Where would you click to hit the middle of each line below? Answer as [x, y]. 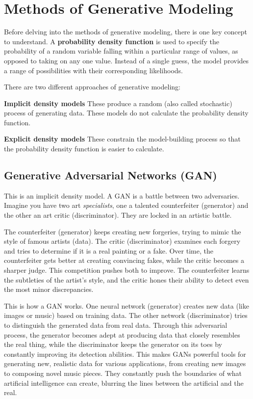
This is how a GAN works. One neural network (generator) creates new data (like [126, 305]
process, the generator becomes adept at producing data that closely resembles [122, 334]
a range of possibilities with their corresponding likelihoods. [93, 70]
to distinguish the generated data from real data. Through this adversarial [116, 325]
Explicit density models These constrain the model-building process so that [122, 139]
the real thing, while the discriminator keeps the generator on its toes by [113, 344]
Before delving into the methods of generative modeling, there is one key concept [126, 32]
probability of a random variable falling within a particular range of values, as [121, 51]
